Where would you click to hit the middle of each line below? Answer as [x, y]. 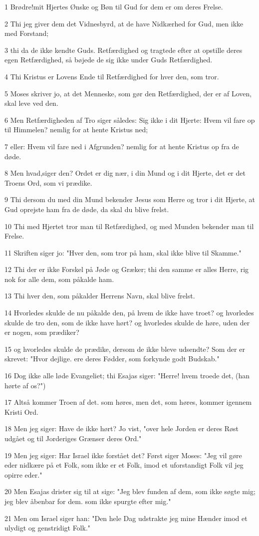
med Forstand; [27, 33]
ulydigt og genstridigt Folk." [48, 528]
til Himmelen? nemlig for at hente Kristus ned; [76, 130]
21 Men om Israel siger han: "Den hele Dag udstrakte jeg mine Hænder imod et [126, 518]
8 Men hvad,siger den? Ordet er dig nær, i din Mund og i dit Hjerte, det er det [125, 173]
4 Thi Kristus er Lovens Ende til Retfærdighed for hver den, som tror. [112, 76]
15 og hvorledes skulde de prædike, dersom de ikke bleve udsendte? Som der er [125, 349]
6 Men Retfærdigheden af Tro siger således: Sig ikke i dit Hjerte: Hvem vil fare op [130, 120]
